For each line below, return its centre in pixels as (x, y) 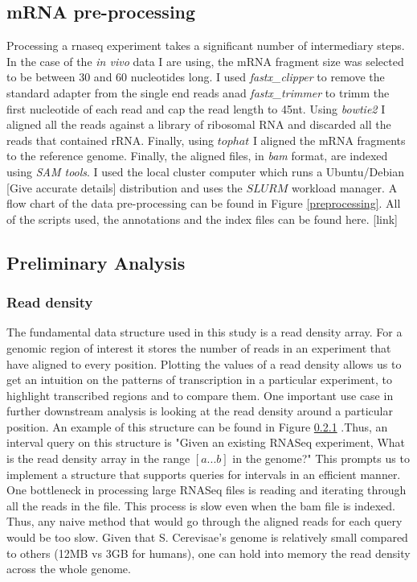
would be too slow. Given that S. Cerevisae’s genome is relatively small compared (207, 537)
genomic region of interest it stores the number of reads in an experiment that (199, 347)
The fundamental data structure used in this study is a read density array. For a (204, 332)
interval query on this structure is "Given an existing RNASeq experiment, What (206, 442)
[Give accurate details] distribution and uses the (125, 187)
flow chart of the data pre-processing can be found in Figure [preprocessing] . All (204, 203)
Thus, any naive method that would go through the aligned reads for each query (204, 521)
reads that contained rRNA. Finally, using (110, 140)
